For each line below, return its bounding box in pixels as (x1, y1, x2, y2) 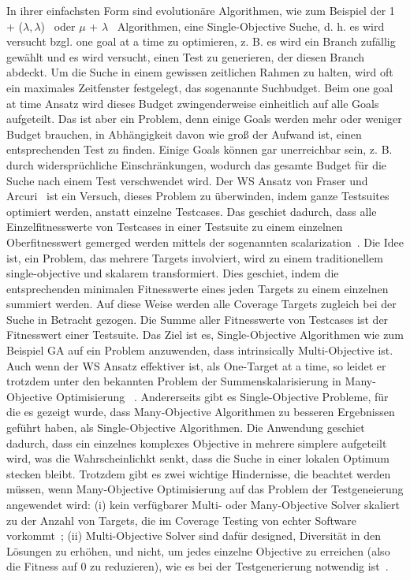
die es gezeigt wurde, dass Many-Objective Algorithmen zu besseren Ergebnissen (6, 403, 395, 420)
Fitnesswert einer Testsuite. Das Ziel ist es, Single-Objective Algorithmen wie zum (6, 326, 404, 343)
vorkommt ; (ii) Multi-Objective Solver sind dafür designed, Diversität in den (6, 527, 382, 544)
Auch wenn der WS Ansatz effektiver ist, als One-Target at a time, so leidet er (6, 357, 386, 374)
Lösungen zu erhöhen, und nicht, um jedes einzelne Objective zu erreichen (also (6, 542, 390, 559)
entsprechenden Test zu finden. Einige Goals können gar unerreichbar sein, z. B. (6, 141, 393, 158)
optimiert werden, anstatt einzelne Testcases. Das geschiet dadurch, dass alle (6, 203, 377, 219)
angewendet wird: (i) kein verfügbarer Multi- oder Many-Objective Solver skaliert (6, 496, 400, 512)
